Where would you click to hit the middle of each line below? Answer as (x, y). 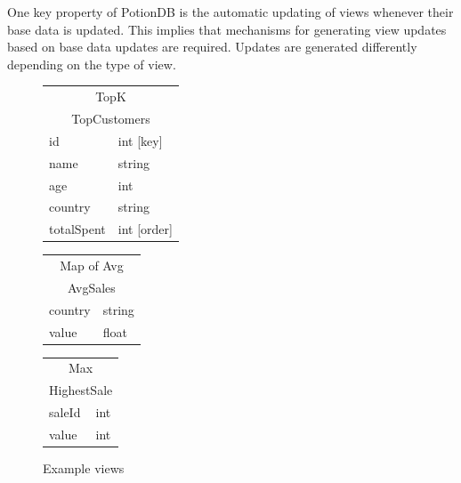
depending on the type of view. (92, 64)
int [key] (140, 140)
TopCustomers (111, 118)
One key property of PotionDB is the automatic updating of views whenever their (230, 12)
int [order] (145, 229)
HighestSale (81, 390)
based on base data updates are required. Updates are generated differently (212, 47)
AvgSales (92, 287)
